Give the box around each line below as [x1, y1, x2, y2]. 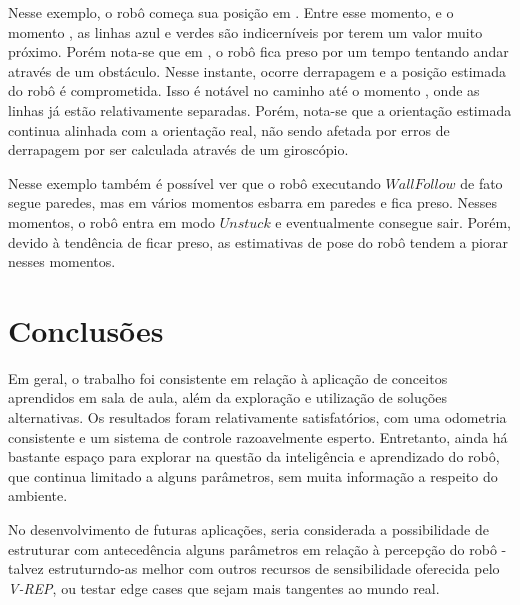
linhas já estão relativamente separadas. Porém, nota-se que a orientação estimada [8, 99, 512, 120]
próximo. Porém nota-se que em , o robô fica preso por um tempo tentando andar [8, 41, 509, 62]
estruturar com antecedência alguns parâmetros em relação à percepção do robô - [8, 538, 507, 559]
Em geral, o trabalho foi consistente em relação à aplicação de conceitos [8, 367, 448, 388]
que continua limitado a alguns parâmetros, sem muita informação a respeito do [8, 465, 498, 486]
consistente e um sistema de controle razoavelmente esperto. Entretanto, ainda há [8, 426, 508, 447]
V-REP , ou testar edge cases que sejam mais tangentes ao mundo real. [8, 577, 440, 598]
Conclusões [8, 309, 164, 350]
